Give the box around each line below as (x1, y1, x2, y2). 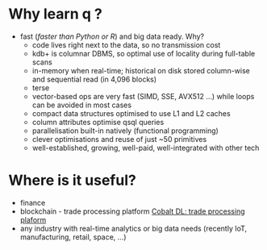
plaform (19, 215, 47, 224)
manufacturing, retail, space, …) (19, 231, 127, 242)
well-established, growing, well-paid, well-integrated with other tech (31, 143, 260, 152)
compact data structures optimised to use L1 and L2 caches (31, 108, 232, 118)
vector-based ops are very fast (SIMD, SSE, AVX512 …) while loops (31, 91, 255, 101)
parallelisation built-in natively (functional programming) (31, 126, 219, 135)
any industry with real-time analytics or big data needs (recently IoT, (19, 223, 248, 233)
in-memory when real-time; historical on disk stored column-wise (31, 65, 250, 75)
